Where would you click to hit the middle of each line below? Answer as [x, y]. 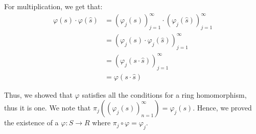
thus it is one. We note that [48, 108]
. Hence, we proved [222, 108]
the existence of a [31, 122]
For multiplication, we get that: [53, 6]
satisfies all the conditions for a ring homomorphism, [164, 94]
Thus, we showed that [38, 94]
